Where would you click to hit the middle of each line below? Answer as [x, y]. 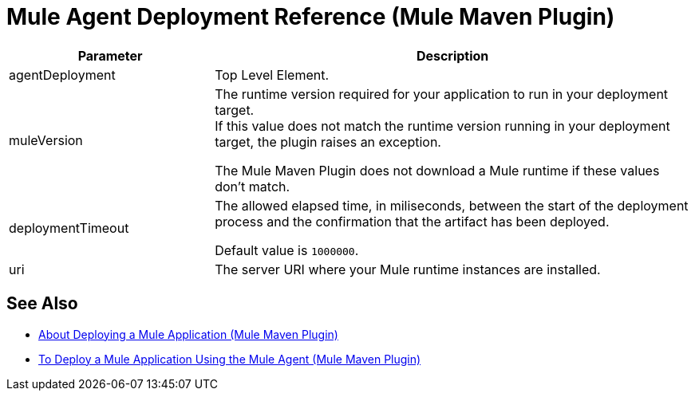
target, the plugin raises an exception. [328, 142]
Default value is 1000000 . [287, 250]
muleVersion [46, 140]
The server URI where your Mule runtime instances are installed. [408, 269]
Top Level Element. [272, 75]
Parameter [110, 55]
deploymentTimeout [69, 228]
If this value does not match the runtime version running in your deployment [442, 126]
